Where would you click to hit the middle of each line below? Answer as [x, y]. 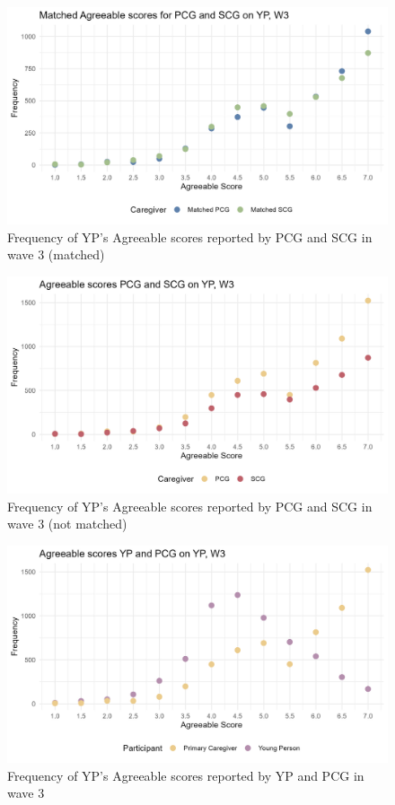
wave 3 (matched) [56, 254]
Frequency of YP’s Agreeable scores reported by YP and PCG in [186, 775]
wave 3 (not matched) [67, 524]
